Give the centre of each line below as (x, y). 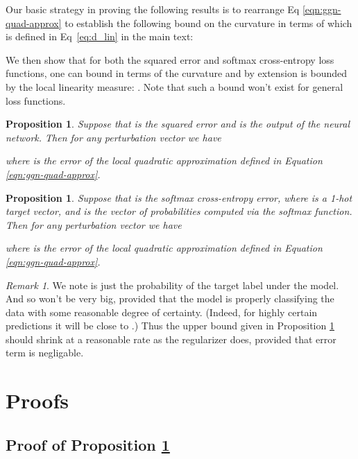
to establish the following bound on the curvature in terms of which (208, 23)
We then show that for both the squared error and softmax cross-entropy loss (170, 59)
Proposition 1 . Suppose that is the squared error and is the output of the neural (178, 124)
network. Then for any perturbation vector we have (113, 137)
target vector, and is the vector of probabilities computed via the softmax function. (179, 211)
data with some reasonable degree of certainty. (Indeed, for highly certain (162, 312)
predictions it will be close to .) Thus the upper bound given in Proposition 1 (170, 326)
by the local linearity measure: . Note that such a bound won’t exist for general (174, 86)
